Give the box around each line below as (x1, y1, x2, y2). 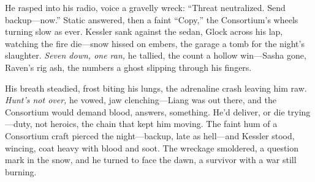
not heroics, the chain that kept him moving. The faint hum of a (35, 117, 278, 130)
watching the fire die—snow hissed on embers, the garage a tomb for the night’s (5, 37, 305, 49)
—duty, (5, 117, 32, 130)
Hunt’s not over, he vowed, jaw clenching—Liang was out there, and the (5, 93, 276, 106)
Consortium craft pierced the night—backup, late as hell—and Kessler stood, (5, 129, 295, 142)
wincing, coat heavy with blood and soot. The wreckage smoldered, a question (5, 141, 299, 154)
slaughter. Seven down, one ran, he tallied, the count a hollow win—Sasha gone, (5, 49, 306, 62)
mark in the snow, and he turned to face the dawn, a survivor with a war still (5, 153, 297, 166)
